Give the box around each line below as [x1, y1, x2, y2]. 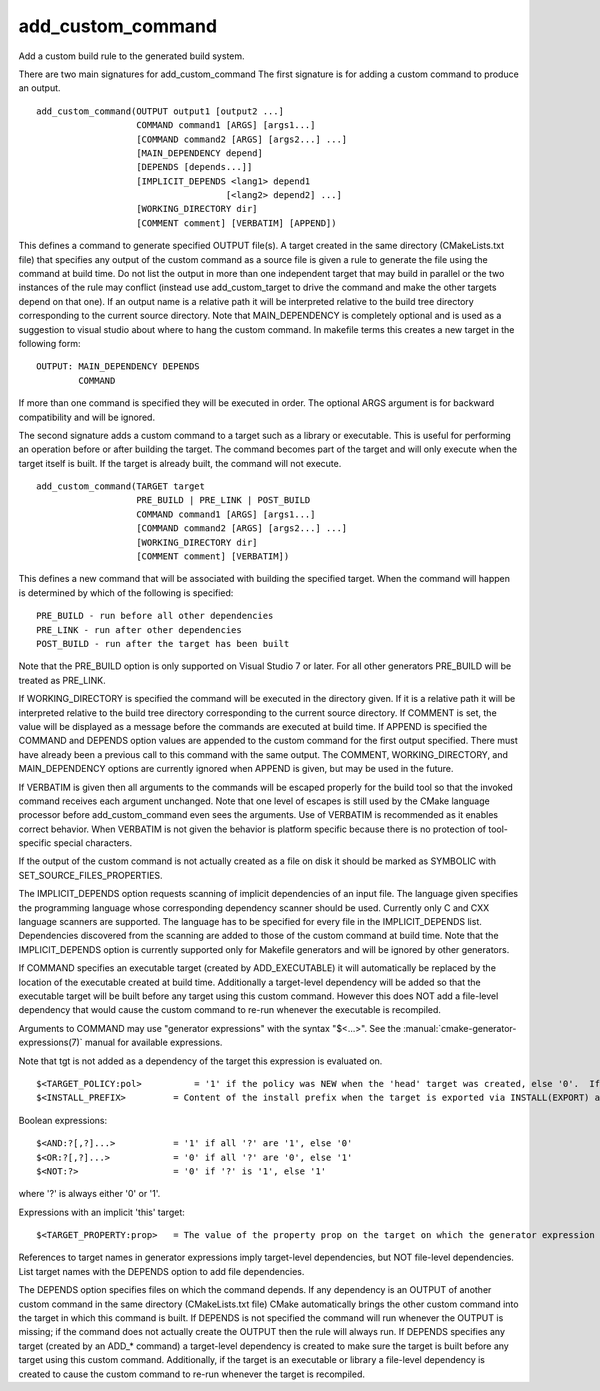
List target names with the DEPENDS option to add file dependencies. [18, 1265, 305, 1277]
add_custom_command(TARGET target [36, 481, 205, 492]
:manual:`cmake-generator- [403, 1022, 517, 1034]
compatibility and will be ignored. [18, 411, 155, 423]
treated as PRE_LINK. [18, 674, 106, 686]
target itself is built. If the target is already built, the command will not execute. [18, 457, 342, 469]
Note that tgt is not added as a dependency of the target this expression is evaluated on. [18, 1055, 383, 1067]
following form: [18, 337, 81, 349]
